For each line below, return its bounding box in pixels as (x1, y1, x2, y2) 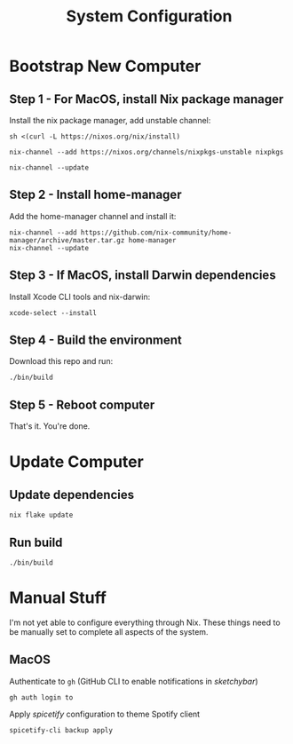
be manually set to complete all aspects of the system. (9, 627, 209, 637)
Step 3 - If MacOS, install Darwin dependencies (9, 268, 277, 283)
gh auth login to (9, 693, 74, 702)
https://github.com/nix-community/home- (80, 228, 233, 237)
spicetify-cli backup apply (9, 725, 114, 734)
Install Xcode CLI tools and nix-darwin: (9, 291, 151, 302)
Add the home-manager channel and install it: (9, 210, 177, 221)
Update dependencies (9, 487, 135, 503)
